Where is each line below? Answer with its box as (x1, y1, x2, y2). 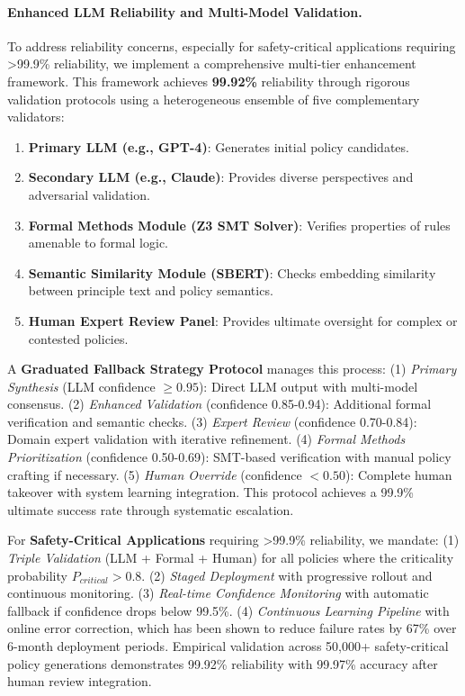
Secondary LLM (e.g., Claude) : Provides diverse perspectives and (28, 167, 414, 186)
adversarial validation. (28, 185, 150, 203)
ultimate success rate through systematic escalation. (7, 500, 294, 519)
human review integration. (7, 672, 152, 691)
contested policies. (28, 329, 129, 348)
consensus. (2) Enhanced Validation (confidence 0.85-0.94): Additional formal (7, 394, 432, 413)
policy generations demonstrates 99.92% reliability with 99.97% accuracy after (7, 654, 438, 673)
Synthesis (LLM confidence (7, 376, 156, 395)
